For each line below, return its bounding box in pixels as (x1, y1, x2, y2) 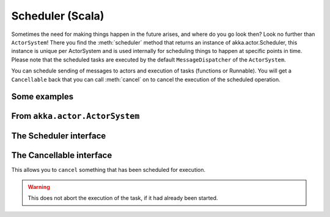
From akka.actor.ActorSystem (11, 111, 140, 121)
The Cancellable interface (11, 150, 112, 161)
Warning (28, 183, 50, 190)
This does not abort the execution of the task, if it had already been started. (28, 194, 218, 202)
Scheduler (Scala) (11, 9, 105, 23)
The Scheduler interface (11, 131, 106, 141)
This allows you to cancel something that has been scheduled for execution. (11, 166, 206, 174)
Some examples (11, 91, 74, 102)
